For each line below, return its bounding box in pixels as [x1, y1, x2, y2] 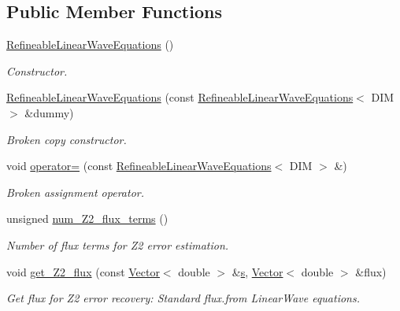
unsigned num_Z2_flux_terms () [6, 210, 169, 227]
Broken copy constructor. [6, 131, 127, 147]
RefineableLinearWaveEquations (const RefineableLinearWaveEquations [6, 89, 354, 106]
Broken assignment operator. [6, 183, 144, 200]
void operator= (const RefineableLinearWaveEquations [6, 157, 272, 174]
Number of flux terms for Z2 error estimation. [6, 236, 229, 253]
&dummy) [24, 104, 74, 120]
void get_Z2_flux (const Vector [6, 263, 160, 280]
